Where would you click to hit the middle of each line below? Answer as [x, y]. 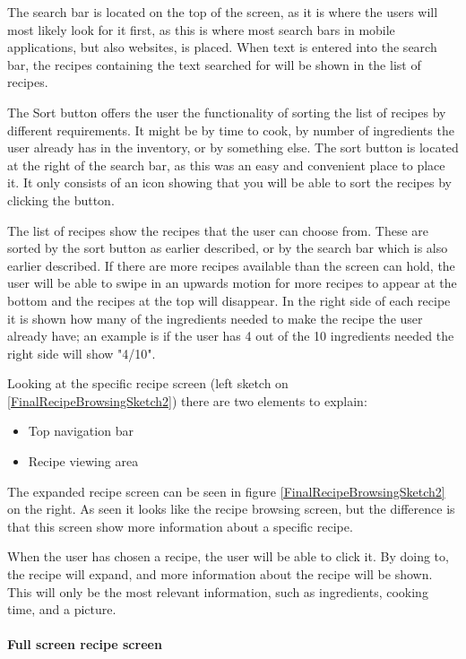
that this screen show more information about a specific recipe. [180, 526]
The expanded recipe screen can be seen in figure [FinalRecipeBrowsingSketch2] [226, 491]
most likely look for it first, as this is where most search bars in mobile [201, 29]
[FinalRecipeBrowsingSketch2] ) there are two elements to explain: [187, 400]
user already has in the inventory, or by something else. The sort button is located [233, 147]
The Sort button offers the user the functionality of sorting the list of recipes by [227, 112]
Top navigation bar [81, 431]
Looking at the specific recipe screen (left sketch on [148, 383]
